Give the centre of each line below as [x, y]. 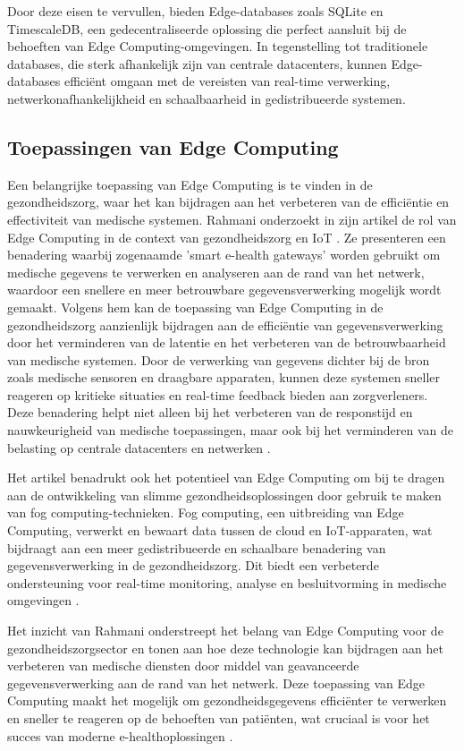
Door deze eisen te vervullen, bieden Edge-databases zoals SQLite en [195, 11]
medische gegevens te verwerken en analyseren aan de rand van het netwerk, [216, 272]
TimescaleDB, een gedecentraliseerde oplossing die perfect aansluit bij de [207, 28]
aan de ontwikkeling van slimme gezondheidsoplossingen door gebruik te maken [224, 495]
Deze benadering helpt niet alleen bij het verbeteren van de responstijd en [210, 412]
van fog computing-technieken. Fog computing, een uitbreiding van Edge [206, 512]
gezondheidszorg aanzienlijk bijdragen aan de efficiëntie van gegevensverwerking [225, 324]
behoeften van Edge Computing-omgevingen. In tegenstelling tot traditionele [218, 46]
